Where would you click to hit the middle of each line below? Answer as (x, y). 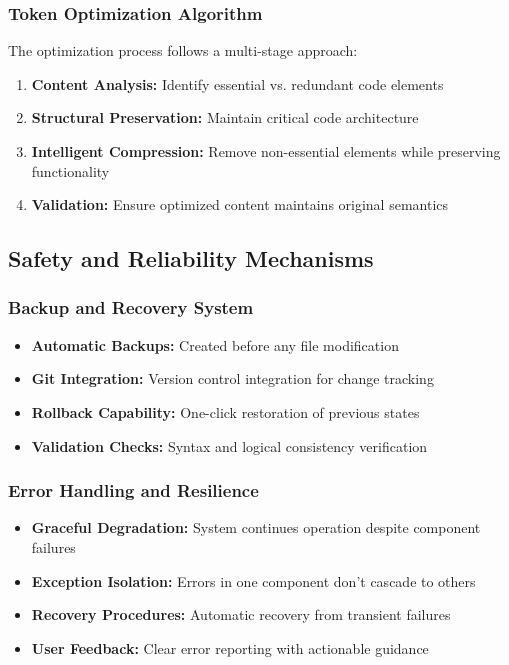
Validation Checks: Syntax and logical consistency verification (229, 445)
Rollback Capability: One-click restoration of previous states (225, 411)
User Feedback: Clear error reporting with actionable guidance (230, 647)
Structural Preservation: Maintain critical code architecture (225, 117)
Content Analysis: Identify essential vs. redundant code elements (237, 83)
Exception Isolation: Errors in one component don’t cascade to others (253, 580)
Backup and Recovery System (131, 307)
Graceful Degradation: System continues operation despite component (256, 527)
